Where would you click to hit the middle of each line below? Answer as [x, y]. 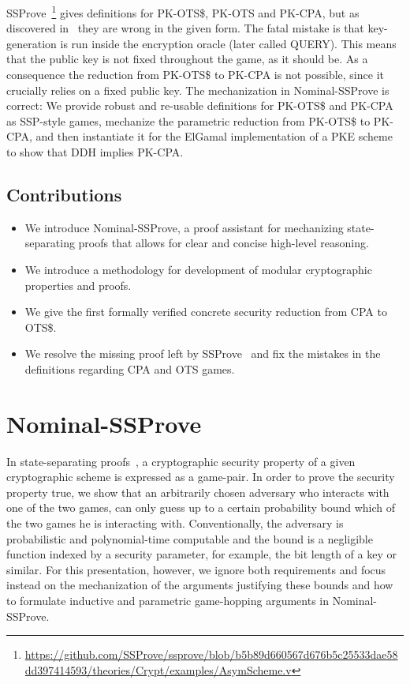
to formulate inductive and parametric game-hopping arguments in [168, 601]
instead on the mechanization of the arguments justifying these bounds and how [200, 585]
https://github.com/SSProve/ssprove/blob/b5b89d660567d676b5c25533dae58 [211, 654]
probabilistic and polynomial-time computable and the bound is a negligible [190, 538]
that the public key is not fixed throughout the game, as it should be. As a [187, 59]
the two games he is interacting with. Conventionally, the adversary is [175, 523]
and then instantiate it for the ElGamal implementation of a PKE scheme [214, 136]
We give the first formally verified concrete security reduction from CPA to [206, 312]
